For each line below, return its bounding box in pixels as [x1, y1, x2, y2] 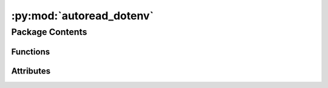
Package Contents [11, 27, 87, 37]
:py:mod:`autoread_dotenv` [11, 9, 154, 22]
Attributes [11, 66, 51, 76]
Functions [11, 46, 50, 57]
